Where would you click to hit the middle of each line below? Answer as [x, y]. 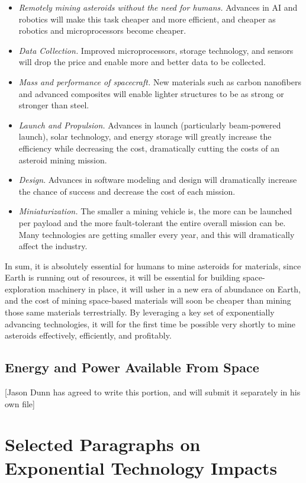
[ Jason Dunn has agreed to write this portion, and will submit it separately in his [153, 392]
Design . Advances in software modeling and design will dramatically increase [158, 180]
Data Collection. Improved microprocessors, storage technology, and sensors [156, 50]
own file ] [20, 403]
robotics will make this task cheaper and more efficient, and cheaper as [147, 19]
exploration [25, 289]
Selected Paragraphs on [103, 444]
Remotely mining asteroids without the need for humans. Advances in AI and [158, 7]
